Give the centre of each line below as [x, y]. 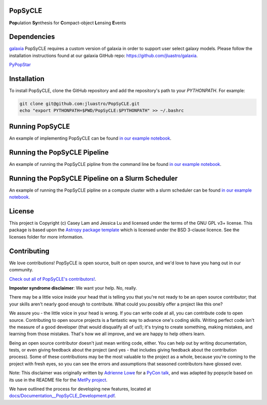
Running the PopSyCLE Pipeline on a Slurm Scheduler [93, 178]
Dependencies [32, 37]
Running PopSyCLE [40, 126]
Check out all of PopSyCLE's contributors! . [53, 279]
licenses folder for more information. [46, 237]
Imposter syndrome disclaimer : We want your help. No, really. [73, 288]
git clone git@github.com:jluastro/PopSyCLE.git [80, 104]
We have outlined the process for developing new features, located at [80, 389]
